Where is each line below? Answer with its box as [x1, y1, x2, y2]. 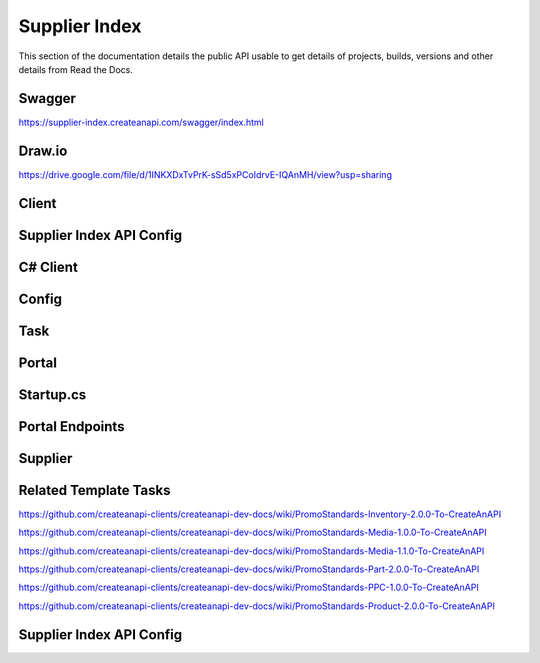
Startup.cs [18, 386, 87, 403]
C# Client [18, 258, 79, 275]
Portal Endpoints [18, 418, 125, 435]
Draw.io [18, 142, 68, 159]
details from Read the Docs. [18, 63, 134, 75]
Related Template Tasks [18, 481, 171, 499]
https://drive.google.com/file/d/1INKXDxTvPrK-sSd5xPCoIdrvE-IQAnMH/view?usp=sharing [18, 168, 392, 180]
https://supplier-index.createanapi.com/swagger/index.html [18, 116, 264, 128]
